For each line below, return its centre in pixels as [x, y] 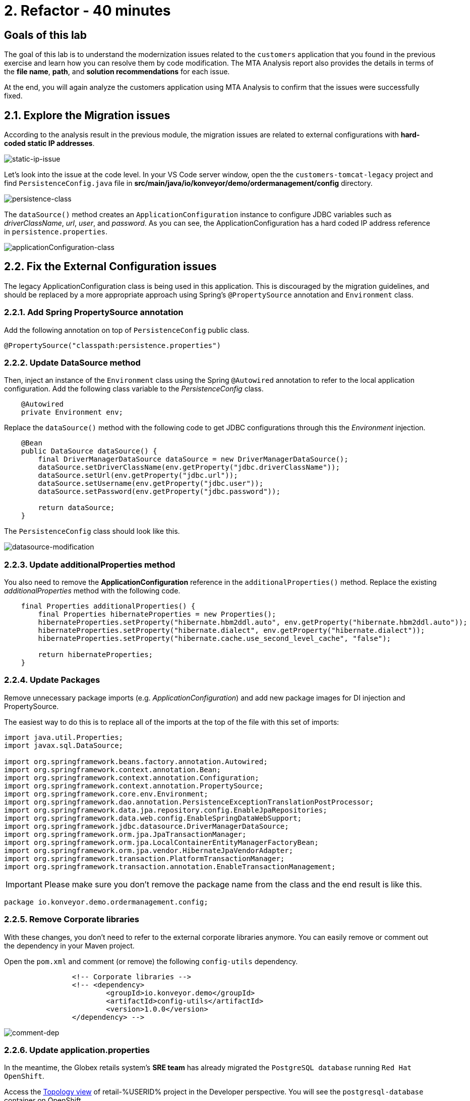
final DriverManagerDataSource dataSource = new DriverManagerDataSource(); [193, 459]
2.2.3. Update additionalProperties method [90, 564]
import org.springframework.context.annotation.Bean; [112, 769]
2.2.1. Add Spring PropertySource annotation [94, 312]
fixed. [13, 96]
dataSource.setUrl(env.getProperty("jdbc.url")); [138, 476]
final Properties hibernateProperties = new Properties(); [157, 614]
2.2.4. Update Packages [52, 680]
